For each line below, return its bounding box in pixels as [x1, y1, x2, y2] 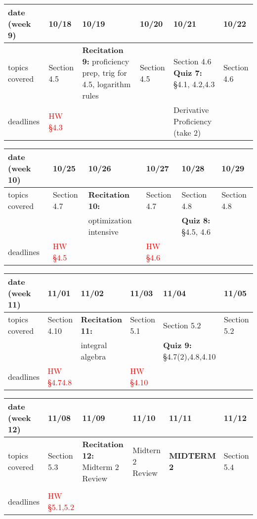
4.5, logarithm [82, 78, 131, 90]
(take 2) [173, 127, 201, 138]
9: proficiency [82, 55, 129, 67]
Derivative [173, 104, 209, 115]
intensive [88, 226, 119, 237]
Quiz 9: [163, 339, 192, 351]
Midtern [132, 444, 161, 456]
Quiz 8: [181, 214, 211, 226]
